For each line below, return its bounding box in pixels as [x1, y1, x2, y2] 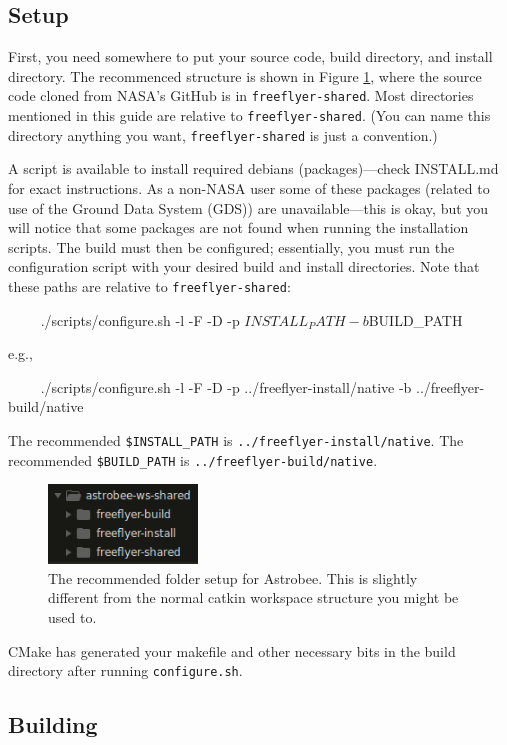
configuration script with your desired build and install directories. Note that [8, 256, 480, 277]
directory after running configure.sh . [8, 660, 243, 681]
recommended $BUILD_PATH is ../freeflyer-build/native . [8, 449, 378, 470]
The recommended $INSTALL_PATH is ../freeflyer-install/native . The [8, 429, 464, 450]
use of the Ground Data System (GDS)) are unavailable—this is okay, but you [8, 197, 489, 218]
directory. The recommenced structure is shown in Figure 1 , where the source [8, 65, 482, 86]
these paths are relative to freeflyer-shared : [8, 275, 291, 296]
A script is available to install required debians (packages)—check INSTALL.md [8, 158, 499, 179]
